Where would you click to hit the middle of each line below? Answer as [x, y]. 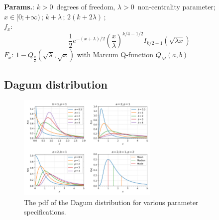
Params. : [19, 6]
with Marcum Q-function [115, 55]
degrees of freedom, [86, 6]
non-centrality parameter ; [176, 6]
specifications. [45, 212]
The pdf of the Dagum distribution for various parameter [111, 202]
